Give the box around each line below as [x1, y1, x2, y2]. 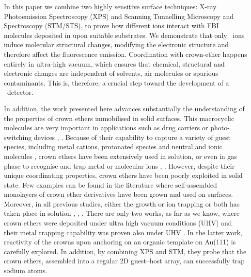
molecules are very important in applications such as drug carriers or [4, 122, 208, 133]
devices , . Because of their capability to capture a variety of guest [33, 132, 231, 142]
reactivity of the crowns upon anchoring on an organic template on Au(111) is [4, 237, 236, 247]
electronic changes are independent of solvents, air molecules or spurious [4, 68, 219, 78]
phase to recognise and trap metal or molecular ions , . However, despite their [4, 160, 235, 171]
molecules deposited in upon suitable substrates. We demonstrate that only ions [4, 30, 245, 40]
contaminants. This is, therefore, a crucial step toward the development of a [4, 77, 229, 87]
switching [4, 132, 32, 142]
